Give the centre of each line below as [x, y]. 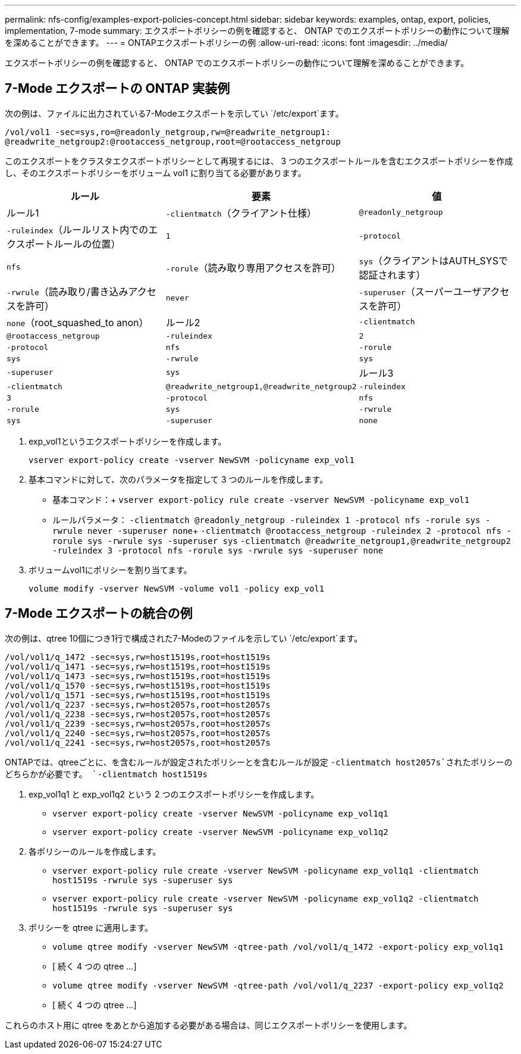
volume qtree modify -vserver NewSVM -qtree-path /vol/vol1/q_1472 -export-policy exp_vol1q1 [278, 947]
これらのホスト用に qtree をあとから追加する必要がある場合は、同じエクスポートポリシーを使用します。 [208, 1025]
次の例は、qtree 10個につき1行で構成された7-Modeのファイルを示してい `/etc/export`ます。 [184, 638]
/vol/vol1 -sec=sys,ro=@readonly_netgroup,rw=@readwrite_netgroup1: [168, 132]
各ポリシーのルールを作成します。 [95, 851]
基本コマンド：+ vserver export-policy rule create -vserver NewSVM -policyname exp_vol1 [261, 499]
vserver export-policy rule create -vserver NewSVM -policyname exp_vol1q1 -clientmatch [266, 870]
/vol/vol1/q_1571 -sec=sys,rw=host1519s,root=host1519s [138, 695]
